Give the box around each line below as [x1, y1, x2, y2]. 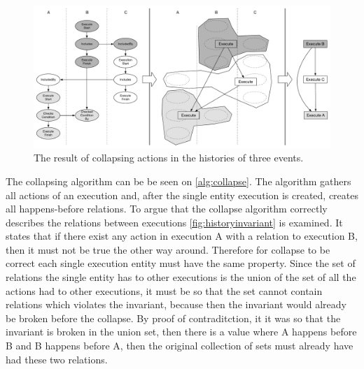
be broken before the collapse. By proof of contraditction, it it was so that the [6, 310, 341, 325]
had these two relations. [6, 352, 108, 366]
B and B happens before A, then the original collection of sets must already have [6, 338, 353, 353]
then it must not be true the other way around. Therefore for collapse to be [6, 242, 330, 256]
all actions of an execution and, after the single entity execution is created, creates [6, 187, 358, 202]
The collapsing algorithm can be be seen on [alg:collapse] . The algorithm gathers [6, 173, 351, 188]
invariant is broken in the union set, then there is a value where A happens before [6, 324, 357, 339]
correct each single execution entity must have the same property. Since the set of [6, 256, 356, 270]
